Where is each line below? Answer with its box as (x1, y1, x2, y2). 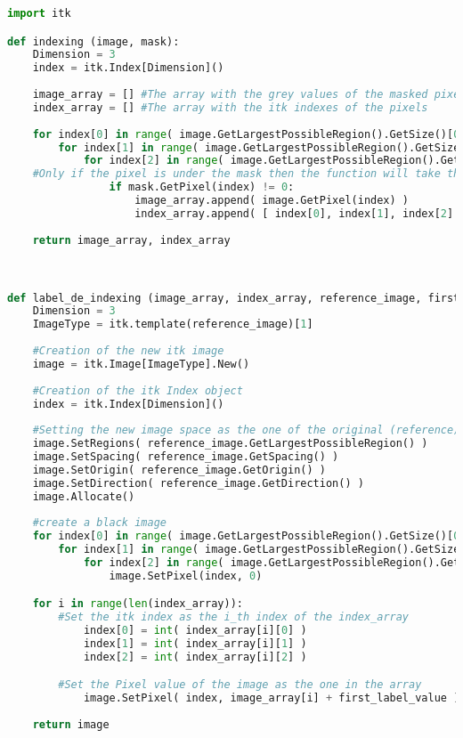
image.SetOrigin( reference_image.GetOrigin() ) (32, 463, 326, 476)
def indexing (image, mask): (7, 35, 180, 48)
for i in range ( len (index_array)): (32, 597, 243, 611)
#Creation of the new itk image (32, 345, 224, 357)
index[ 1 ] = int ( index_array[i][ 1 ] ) (83, 637, 307, 651)
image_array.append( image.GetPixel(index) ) (134, 194, 410, 207)
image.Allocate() (32, 490, 135, 503)
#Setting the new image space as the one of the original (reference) (32, 424, 460, 437)
